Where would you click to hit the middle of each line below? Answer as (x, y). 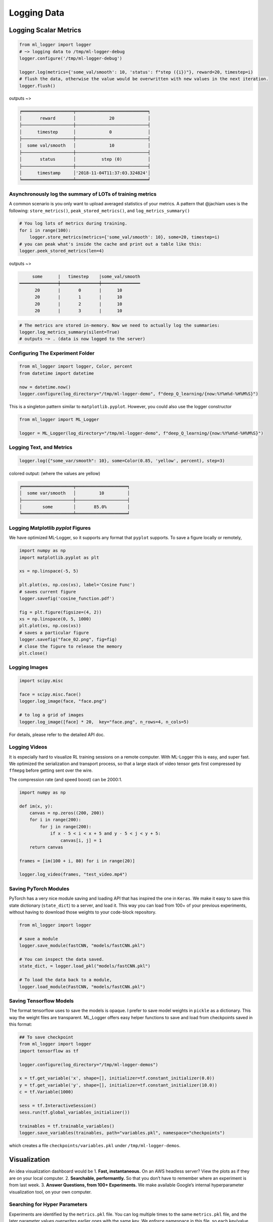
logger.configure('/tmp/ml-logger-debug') (71, 58)
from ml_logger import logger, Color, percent (76, 366)
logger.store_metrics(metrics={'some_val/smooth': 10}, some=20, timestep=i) (125, 237)
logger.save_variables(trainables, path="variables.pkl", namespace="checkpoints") (122, 1133)
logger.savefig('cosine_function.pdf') (67, 598)
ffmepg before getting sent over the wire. (51, 770)
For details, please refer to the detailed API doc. (57, 734)
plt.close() (34, 653)
